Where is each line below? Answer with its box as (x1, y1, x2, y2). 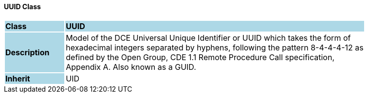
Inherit (5, 73, 30, 83)
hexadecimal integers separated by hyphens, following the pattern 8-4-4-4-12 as (66, 42, 364, 52)
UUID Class (4, 2, 41, 11)
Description (5, 47, 50, 57)
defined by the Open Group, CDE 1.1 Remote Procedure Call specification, (66, 52, 334, 62)
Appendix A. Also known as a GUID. (66, 62, 196, 72)
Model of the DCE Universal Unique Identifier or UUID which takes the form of (66, 32, 351, 43)
